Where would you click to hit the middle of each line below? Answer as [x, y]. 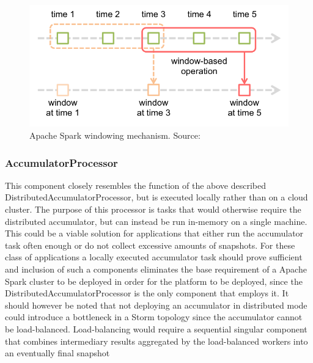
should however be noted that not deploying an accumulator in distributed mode [156, 305]
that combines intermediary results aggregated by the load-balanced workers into [156, 341]
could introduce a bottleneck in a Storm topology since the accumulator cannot [154, 317]
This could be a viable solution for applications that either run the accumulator [154, 233]
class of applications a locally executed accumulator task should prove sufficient [154, 257]
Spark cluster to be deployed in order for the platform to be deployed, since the [154, 281]
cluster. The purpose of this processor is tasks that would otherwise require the [153, 209]
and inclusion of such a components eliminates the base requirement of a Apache [156, 269]
